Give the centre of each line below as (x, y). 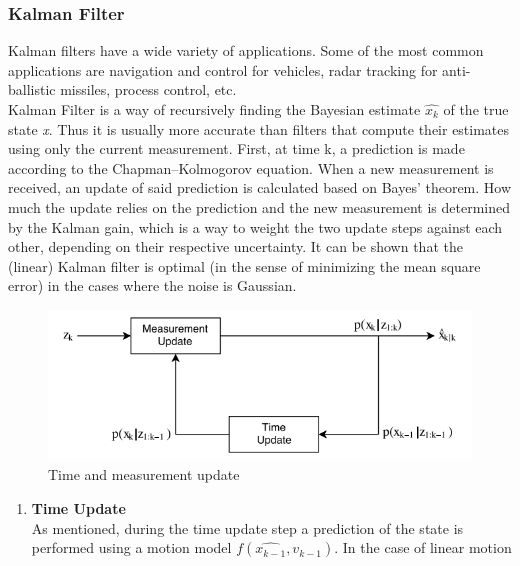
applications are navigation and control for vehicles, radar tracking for (223, 69)
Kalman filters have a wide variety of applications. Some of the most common (246, 50)
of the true (476, 109)
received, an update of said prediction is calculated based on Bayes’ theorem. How (260, 187)
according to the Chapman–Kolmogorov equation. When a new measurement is (251, 167)
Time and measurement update (144, 474)
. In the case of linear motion (423, 547)
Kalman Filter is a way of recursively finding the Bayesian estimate (214, 109)
